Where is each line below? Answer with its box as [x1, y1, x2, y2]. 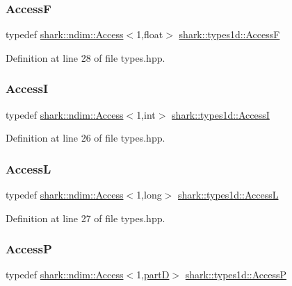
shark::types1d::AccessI [172, 107, 270, 121]
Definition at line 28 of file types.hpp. [6, 50, 165, 65]
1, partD [136, 267, 170, 282]
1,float [136, 27, 163, 42]
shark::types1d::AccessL [178, 187, 279, 202]
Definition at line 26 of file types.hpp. [6, 131, 165, 145]
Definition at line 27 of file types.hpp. [6, 210, 165, 225]
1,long [136, 187, 162, 202]
